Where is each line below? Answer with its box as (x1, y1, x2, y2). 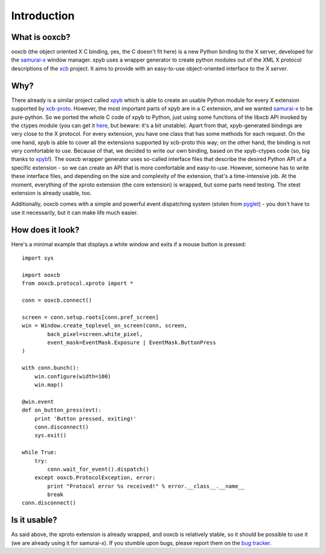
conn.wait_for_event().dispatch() (47, 465, 150, 473)
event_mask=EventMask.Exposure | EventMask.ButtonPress (47, 339, 217, 346)
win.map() (34, 381, 63, 388)
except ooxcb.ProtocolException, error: (34, 474, 156, 481)
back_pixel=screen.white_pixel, (47, 331, 143, 337)
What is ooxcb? (11, 32, 71, 42)
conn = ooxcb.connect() (22, 297, 92, 304)
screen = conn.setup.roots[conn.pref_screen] (22, 314, 159, 320)
